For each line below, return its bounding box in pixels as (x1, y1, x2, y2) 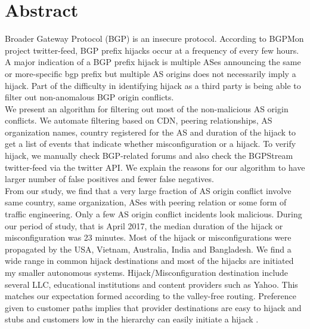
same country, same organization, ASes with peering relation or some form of (5, 196, 287, 208)
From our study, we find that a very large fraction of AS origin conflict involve (5, 184, 292, 196)
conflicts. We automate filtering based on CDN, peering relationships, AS (5, 114, 272, 127)
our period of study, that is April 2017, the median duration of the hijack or (5, 219, 283, 232)
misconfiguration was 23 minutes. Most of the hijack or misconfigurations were (5, 231, 292, 244)
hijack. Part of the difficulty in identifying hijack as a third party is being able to (5, 79, 301, 91)
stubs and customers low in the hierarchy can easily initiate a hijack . (5, 313, 259, 325)
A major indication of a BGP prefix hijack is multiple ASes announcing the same (5, 56, 301, 68)
